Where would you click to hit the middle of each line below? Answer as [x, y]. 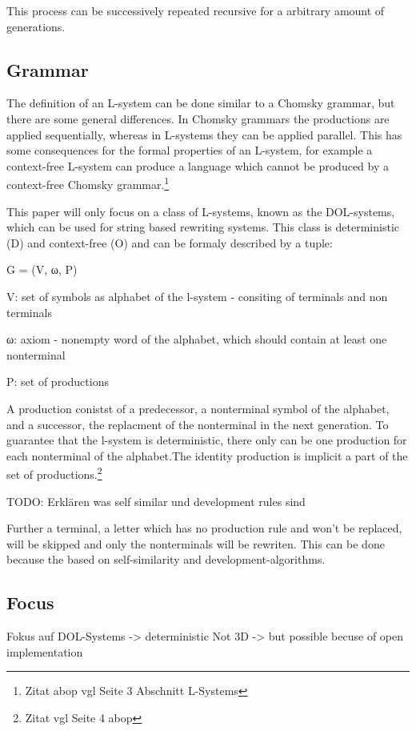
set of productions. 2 [54, 473]
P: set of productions [58, 382]
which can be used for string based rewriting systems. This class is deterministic [203, 227]
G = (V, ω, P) [42, 269]
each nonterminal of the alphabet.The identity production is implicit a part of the [207, 455]
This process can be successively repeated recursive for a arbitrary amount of [196, 10]
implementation [45, 651]
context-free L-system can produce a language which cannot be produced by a [198, 165]
